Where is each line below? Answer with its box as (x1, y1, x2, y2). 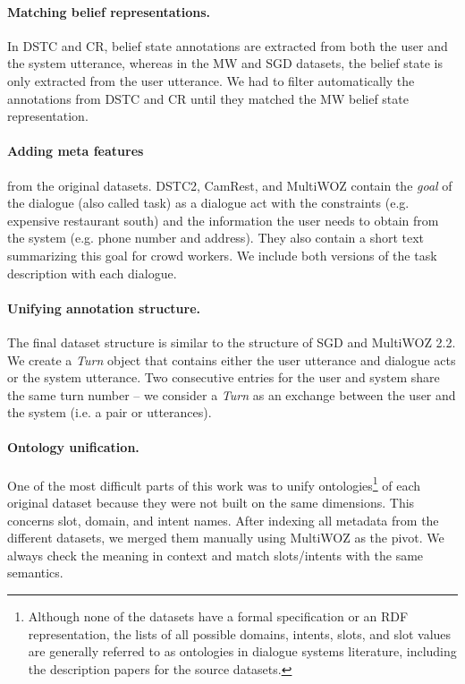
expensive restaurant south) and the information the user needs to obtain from (7, 210, 439, 229)
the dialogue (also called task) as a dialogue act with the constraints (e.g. (7, 193, 410, 212)
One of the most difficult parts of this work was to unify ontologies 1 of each (7, 473, 421, 494)
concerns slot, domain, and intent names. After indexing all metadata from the (7, 510, 439, 529)
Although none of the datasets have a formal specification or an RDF (28, 606, 409, 625)
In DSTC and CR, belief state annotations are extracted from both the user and (7, 36, 448, 55)
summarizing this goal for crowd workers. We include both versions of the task (7, 245, 437, 264)
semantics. (7, 563, 63, 582)
